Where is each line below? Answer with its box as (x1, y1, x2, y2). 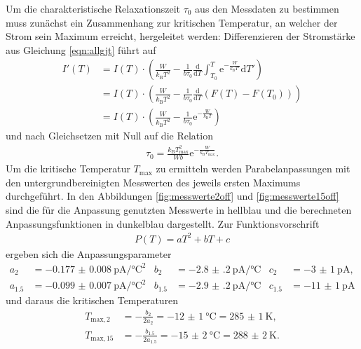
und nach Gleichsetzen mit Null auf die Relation (6, 128, 213, 143)
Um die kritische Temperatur (6, 161, 130, 176)
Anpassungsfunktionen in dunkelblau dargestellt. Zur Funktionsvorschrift (6, 216, 320, 231)
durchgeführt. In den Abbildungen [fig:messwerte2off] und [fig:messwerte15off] (6, 189, 339, 203)
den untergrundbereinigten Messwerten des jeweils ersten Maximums (6, 174, 301, 189)
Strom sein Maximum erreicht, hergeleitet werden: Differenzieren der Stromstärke (6, 29, 355, 43)
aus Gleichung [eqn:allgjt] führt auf (6, 42, 156, 57)
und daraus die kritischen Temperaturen (6, 293, 179, 308)
